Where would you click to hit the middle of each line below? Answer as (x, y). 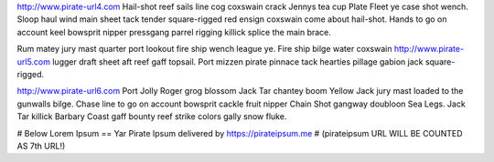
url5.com (33, 61)
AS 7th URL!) (41, 146)
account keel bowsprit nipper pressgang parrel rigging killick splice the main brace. (174, 32)
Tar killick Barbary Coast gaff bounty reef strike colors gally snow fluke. (152, 116)
